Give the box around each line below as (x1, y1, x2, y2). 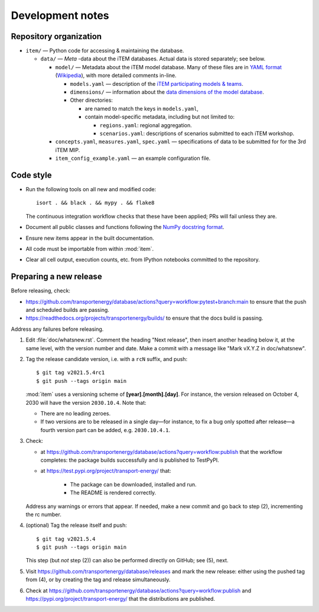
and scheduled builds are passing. (25, 307, 109, 314)
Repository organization (11, 31, 102, 41)
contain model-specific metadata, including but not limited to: (84, 113, 235, 121)
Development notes (11, 9, 109, 22)
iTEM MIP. (55, 146, 80, 153)
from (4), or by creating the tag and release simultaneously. (25, 576, 171, 583)
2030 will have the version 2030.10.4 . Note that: (25, 399, 147, 406)
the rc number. (25, 511, 61, 518)
